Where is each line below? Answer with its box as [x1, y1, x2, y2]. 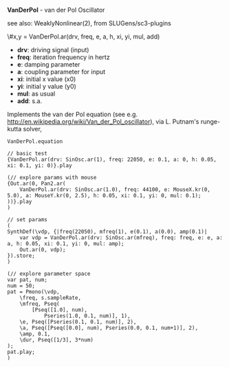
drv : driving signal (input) [17, 46, 89, 54]
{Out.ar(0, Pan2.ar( [7, 180, 67, 187]
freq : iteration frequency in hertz [17, 53, 110, 61]
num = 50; [7, 282, 36, 289]
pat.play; [7, 348, 36, 355]
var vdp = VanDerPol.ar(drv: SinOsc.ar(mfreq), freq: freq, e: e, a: [19, 234, 223, 241]
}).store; [7, 252, 36, 259]
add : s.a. [17, 97, 43, 105]
